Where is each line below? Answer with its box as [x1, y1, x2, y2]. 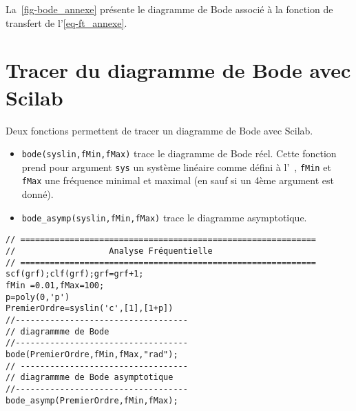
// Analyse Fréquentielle [6, 245, 213, 256]
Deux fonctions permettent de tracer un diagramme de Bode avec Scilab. [6, 123, 313, 137]
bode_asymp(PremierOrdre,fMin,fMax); [6, 395, 178, 405]
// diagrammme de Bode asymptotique [6, 372, 174, 383]
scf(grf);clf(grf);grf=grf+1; [6, 269, 144, 279]
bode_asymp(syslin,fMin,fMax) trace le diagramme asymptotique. [21, 210, 307, 224]
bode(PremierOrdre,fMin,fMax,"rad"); [6, 349, 178, 359]
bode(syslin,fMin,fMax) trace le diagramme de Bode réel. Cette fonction [21, 146, 337, 161]
